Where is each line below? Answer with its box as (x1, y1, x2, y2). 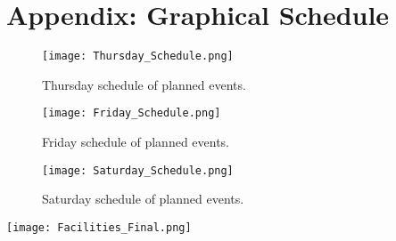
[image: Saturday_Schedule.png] (42, 164, 234, 177)
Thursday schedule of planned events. (42, 75, 246, 93)
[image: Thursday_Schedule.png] (42, 50, 234, 63)
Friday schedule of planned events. (42, 133, 230, 151)
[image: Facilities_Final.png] (6, 221, 192, 234)
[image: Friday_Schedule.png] (42, 107, 221, 120)
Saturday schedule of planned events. (42, 189, 244, 208)
